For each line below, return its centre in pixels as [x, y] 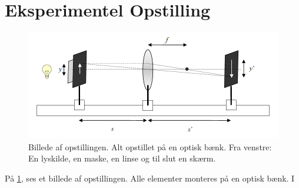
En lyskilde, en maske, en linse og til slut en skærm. [122, 158]
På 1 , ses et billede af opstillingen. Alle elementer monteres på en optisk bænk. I [150, 178]
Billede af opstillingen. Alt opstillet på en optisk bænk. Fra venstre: [150, 146]
